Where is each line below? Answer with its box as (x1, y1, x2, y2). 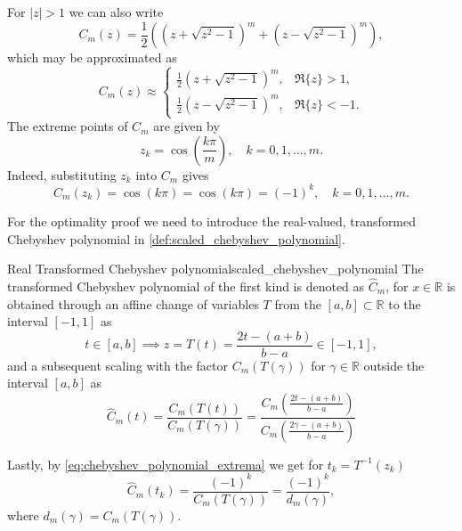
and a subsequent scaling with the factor (7, 355, 228, 374)
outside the (363, 355, 425, 374)
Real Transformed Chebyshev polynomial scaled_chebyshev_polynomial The (7, 259, 424, 278)
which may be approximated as (7, 48, 177, 67)
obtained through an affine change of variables (7, 294, 259, 313)
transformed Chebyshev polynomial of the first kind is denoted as (7, 276, 365, 295)
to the (388, 294, 421, 313)
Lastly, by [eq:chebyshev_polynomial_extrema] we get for (7, 454, 324, 473)
